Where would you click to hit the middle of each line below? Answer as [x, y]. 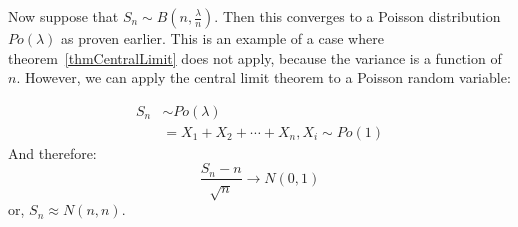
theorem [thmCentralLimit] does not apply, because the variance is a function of [255, 57]
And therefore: [52, 152]
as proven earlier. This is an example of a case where [222, 38]
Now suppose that [63, 16]
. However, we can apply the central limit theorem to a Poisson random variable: [263, 77]
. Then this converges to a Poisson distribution [357, 16]
